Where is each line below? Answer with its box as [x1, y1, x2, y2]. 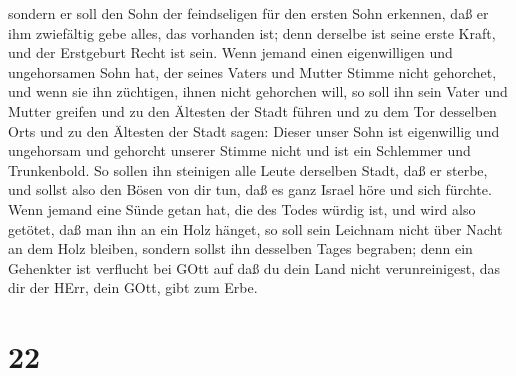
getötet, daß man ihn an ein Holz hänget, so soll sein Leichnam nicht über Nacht [8, 218, 503, 239]
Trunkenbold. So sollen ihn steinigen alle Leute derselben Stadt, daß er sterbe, [8, 159, 488, 180]
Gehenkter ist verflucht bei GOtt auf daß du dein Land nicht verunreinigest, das [8, 257, 500, 278]
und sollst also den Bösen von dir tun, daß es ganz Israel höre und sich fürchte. [8, 179, 492, 200]
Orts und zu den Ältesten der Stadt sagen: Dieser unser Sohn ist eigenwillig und [8, 120, 500, 141]
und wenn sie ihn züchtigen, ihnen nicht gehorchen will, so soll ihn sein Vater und [8, 81, 508, 102]
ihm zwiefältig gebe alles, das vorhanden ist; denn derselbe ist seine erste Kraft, [8, 22, 496, 43]
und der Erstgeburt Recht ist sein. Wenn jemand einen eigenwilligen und [8, 42, 453, 63]
